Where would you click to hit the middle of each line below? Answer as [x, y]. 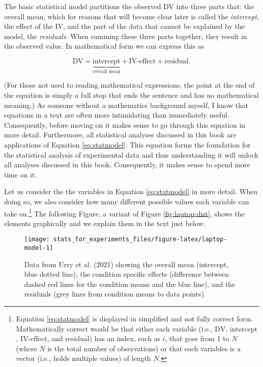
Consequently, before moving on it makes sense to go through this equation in [125, 124]
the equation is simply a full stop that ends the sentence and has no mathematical [131, 95]
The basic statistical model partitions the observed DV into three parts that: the [129, 6]
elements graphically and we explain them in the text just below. [105, 223]
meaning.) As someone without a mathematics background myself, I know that [126, 105]
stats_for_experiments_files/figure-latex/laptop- [140, 240]
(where [27, 348]
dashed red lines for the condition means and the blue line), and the [130, 284]
